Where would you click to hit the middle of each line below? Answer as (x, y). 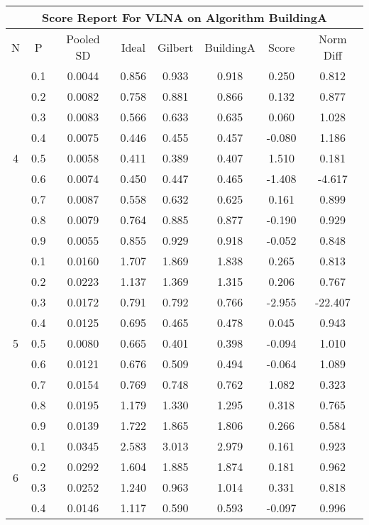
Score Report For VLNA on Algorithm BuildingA (184, 17)
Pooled (83, 39)
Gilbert (176, 47)
